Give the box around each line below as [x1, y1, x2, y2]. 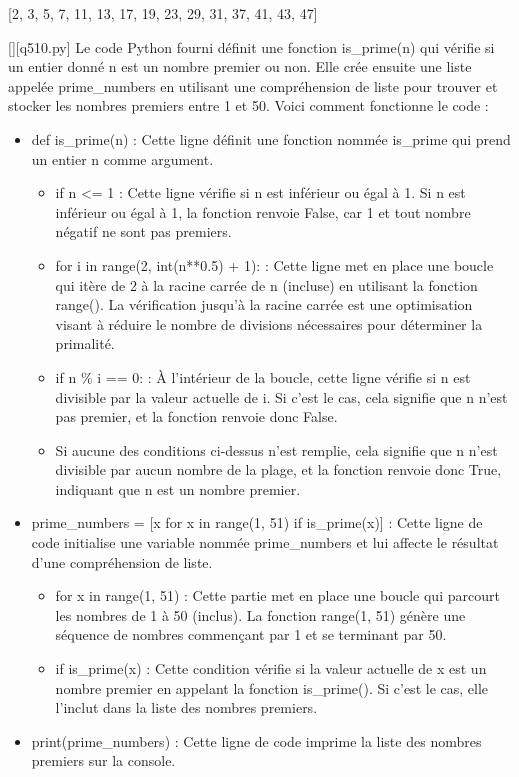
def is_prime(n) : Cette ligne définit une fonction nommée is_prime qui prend [31, 128, 511, 149]
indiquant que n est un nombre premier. [55, 478, 301, 499]
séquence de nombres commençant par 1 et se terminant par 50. [55, 624, 447, 645]
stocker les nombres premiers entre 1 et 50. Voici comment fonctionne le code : [8, 95, 489, 116]
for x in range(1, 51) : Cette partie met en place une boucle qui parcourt [55, 585, 500, 606]
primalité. [55, 333, 115, 354]
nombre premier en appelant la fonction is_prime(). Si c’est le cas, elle [55, 677, 489, 698]
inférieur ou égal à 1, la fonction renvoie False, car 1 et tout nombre [55, 201, 471, 222]
